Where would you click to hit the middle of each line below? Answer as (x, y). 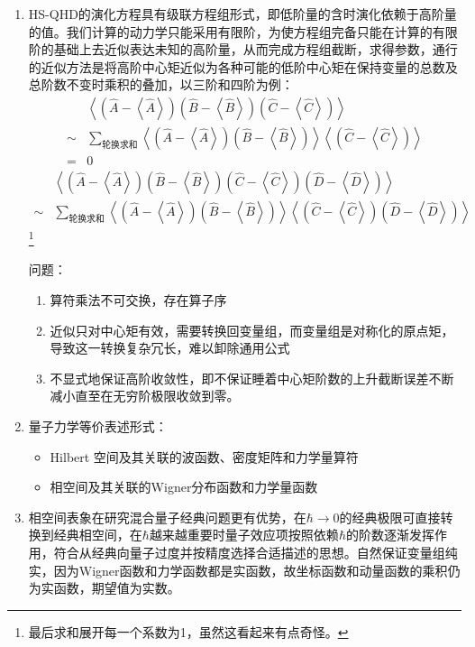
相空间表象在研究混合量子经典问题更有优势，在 (167, 517)
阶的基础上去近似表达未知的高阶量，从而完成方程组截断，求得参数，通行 (243, 49)
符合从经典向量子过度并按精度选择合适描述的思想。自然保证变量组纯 (256, 552)
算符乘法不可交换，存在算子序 (138, 299)
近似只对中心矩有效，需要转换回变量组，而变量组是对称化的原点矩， (252, 330)
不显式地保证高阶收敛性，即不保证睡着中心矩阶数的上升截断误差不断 (252, 378)
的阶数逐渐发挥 (390, 535)
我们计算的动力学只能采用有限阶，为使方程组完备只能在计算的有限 (262, 31)
